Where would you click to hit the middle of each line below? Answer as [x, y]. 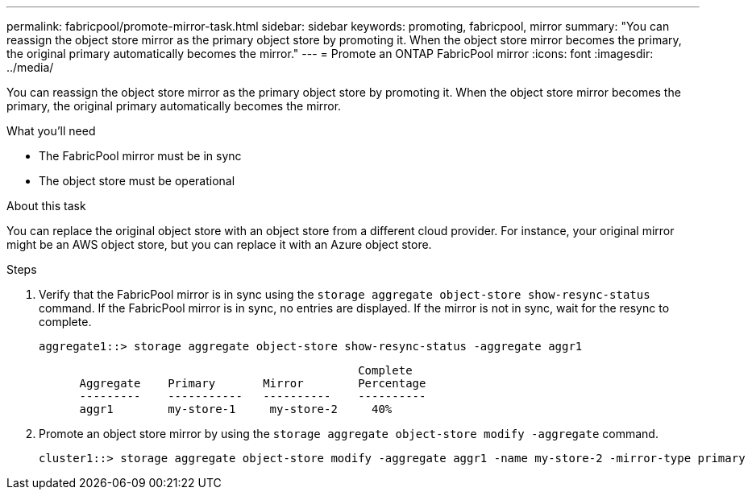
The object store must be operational [137, 181]
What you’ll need [51, 131]
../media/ [30, 67]
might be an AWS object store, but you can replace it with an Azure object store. [219, 244]
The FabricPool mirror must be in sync [140, 156]
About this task [46, 206]
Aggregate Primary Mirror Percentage [253, 383]
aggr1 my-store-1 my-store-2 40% [236, 409]
